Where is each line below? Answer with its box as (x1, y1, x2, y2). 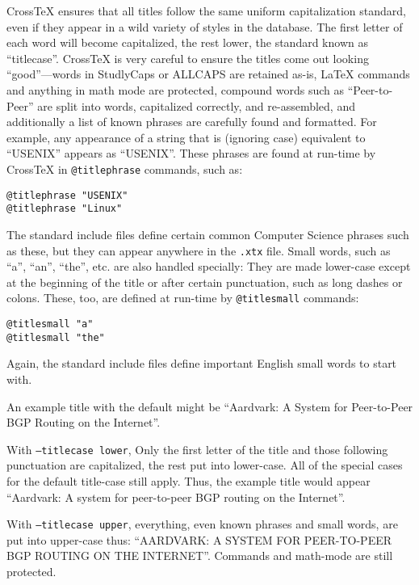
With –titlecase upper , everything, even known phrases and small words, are (6, 516, 398, 532)
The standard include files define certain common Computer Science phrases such (6, 225, 409, 242)
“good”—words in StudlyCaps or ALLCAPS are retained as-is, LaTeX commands (6, 65, 410, 82)
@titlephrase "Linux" (6, 203, 123, 215)
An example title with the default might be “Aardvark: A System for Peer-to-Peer (6, 398, 413, 415)
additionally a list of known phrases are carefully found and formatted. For (6, 113, 377, 130)
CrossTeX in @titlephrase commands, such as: (6, 160, 243, 177)
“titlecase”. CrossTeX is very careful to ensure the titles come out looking (6, 49, 369, 66)
